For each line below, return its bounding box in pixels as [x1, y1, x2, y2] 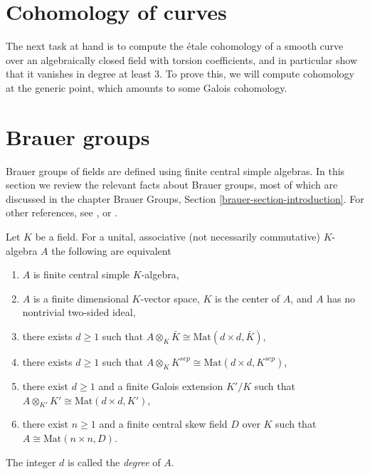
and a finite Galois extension [98, 378, 223, 393]
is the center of [214, 290, 280, 305]
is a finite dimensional [33, 290, 129, 305]
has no [327, 290, 355, 305]
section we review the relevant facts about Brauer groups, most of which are [6, 177, 338, 192]
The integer [6, 454, 56, 469]
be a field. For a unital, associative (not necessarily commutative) [35, 229, 320, 243]
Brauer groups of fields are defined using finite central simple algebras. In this [6, 163, 345, 178]
